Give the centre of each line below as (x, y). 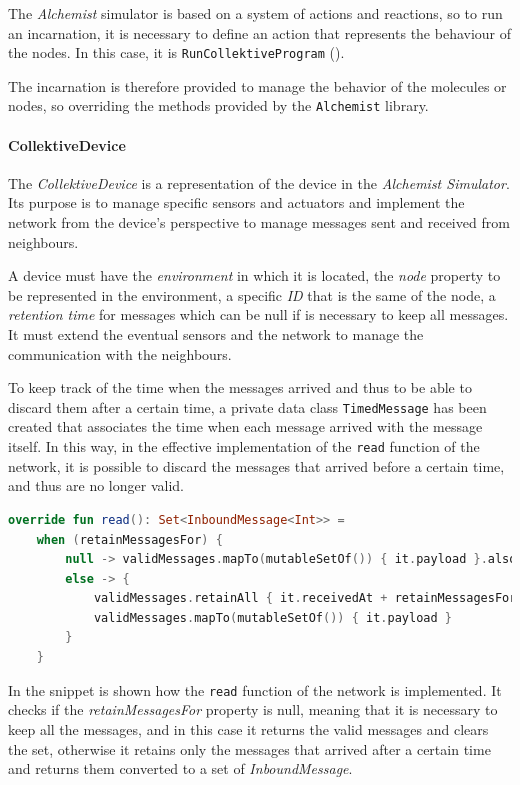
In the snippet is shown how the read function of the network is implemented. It (255, 689)
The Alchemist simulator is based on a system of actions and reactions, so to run (255, 13)
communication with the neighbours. (120, 353)
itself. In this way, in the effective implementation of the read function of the (244, 446)
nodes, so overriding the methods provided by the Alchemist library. (218, 105)
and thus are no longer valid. (96, 485)
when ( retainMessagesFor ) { (129, 539)
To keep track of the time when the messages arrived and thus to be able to (240, 387)
